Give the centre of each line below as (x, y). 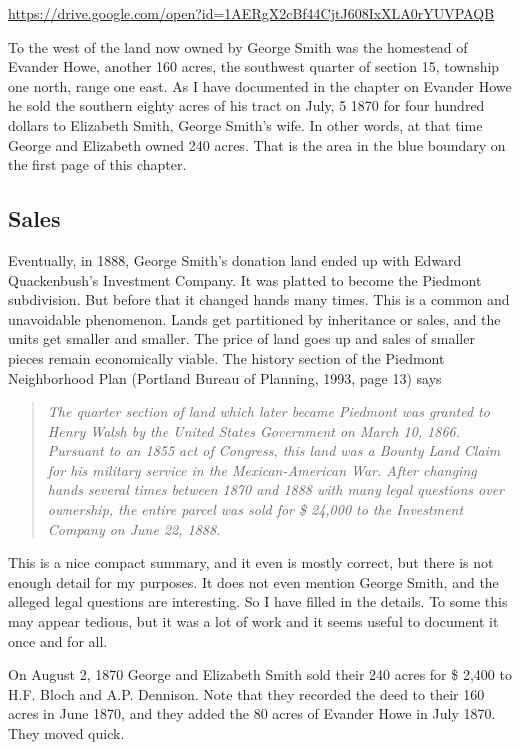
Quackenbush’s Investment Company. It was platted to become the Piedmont (245, 279)
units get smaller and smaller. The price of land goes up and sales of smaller (241, 338)
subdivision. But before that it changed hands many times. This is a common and (259, 299)
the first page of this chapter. (97, 164)
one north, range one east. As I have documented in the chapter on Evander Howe (260, 85)
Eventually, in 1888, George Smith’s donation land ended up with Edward (235, 259)
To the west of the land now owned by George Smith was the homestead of (238, 46)
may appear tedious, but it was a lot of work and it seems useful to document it (253, 621)
